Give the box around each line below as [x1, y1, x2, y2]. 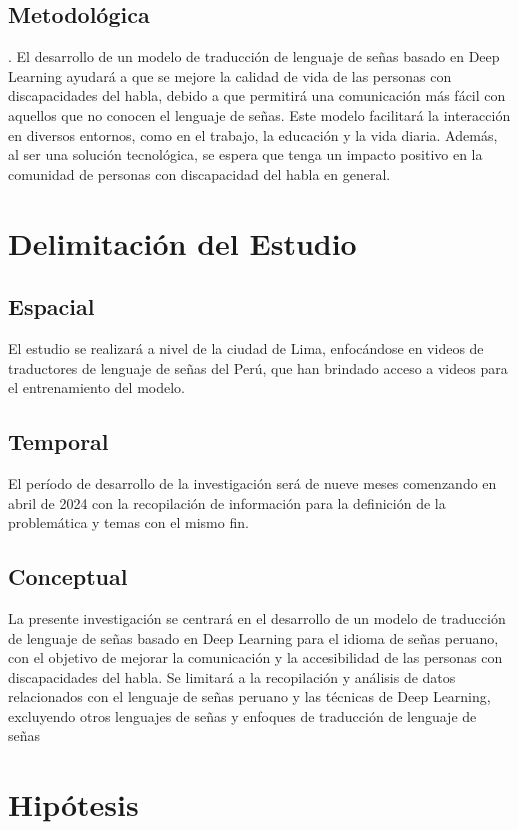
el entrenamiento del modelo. [8, 377, 185, 398]
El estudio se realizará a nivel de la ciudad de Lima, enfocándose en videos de [8, 337, 484, 358]
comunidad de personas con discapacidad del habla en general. [8, 163, 391, 184]
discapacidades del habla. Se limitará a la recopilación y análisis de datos [8, 666, 456, 687]
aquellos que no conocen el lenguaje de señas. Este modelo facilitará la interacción [8, 104, 511, 125]
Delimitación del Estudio [8, 222, 357, 263]
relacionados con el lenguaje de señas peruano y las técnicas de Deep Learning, [8, 686, 491, 707]
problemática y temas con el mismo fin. [8, 512, 249, 533]
